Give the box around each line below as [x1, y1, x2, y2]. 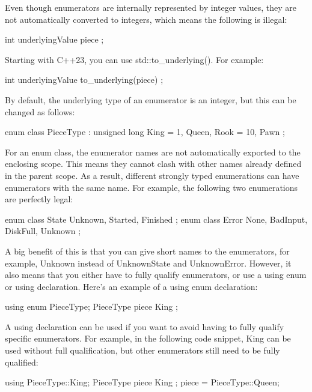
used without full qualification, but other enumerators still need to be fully [5, 344, 280, 357]
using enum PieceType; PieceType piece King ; [5, 300, 178, 313]
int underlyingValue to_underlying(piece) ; [5, 73, 164, 86]
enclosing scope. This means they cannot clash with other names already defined [5, 157, 302, 170]
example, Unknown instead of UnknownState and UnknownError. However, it [5, 256, 292, 269]
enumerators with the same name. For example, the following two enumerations [5, 181, 298, 193]
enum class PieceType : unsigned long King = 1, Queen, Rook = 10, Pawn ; [5, 125, 285, 138]
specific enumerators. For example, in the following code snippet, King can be [5, 332, 291, 345]
